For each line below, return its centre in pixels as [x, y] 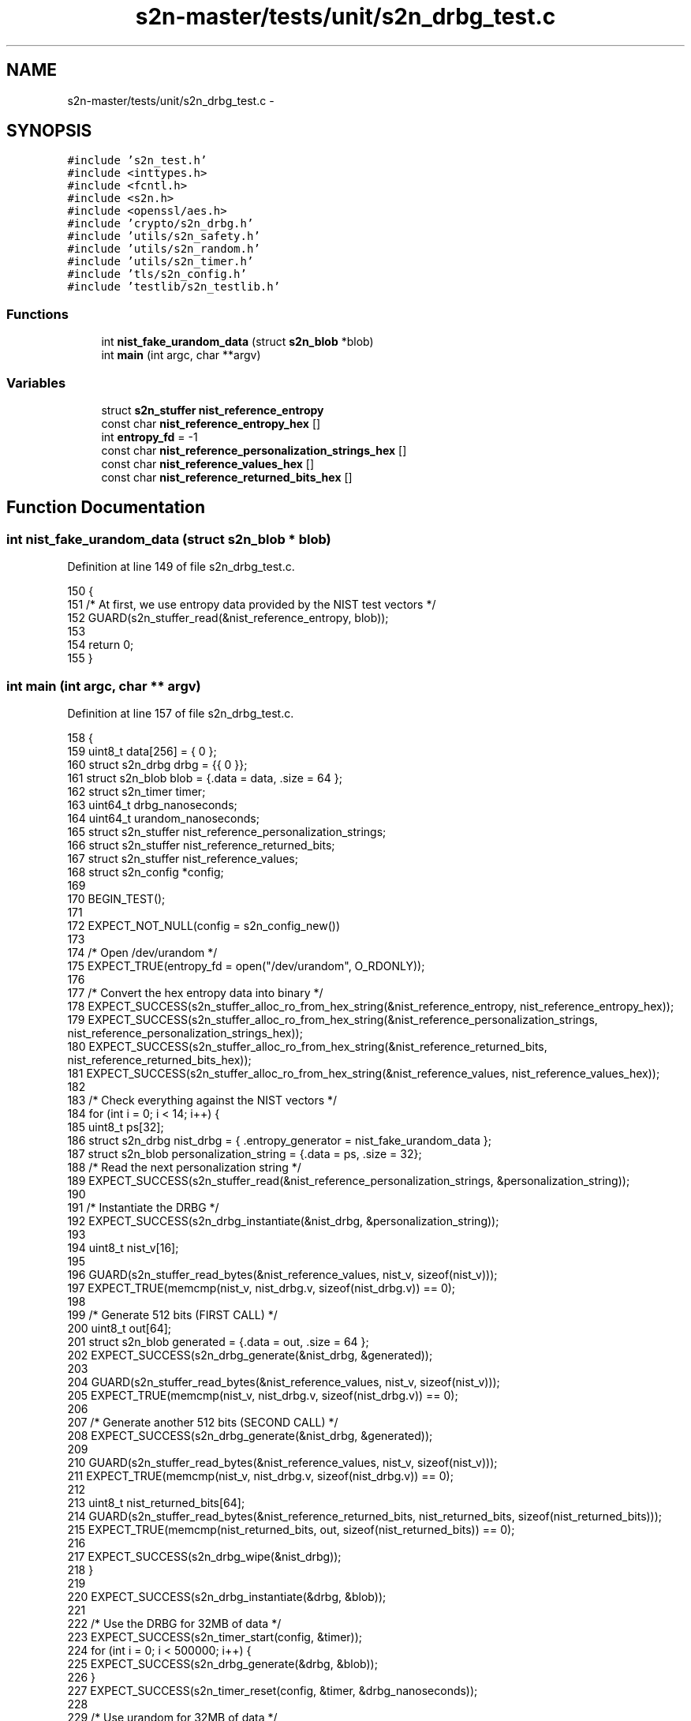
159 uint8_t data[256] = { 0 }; [142, 751]
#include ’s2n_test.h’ [137, 161]
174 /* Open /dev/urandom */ [142, 952]
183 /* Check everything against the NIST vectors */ [202, 1100]
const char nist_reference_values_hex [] [208, 463]
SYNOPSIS [49, 131]
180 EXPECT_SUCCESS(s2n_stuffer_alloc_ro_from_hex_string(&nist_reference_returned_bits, [307, 1046]
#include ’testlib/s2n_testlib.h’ [174, 287]
